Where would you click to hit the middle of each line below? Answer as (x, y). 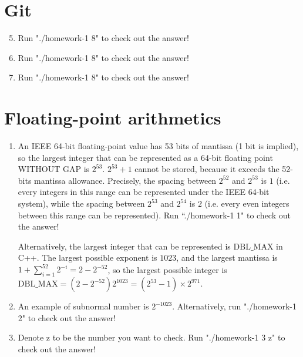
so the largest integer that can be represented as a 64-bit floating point (145, 157)
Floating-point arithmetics (113, 118)
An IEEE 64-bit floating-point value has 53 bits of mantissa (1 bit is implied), (158, 146)
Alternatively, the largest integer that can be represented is (124, 246)
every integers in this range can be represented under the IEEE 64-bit (144, 192)
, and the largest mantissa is (227, 257)
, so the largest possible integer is (167, 269)
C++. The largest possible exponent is (87, 257)
